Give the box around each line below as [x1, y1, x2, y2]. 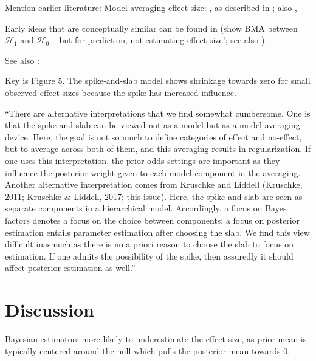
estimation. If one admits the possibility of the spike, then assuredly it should [5, 249, 294, 262]
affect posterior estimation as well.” [5, 261, 136, 274]
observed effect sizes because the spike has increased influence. [5, 86, 236, 98]
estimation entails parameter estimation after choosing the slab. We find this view [5, 225, 310, 238]
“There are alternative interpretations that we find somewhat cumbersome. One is [5, 106, 311, 119]
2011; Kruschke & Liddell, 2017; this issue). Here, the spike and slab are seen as [5, 190, 303, 202]
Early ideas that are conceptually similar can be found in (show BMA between [5, 21, 298, 34]
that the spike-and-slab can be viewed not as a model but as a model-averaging [5, 119, 300, 131]
